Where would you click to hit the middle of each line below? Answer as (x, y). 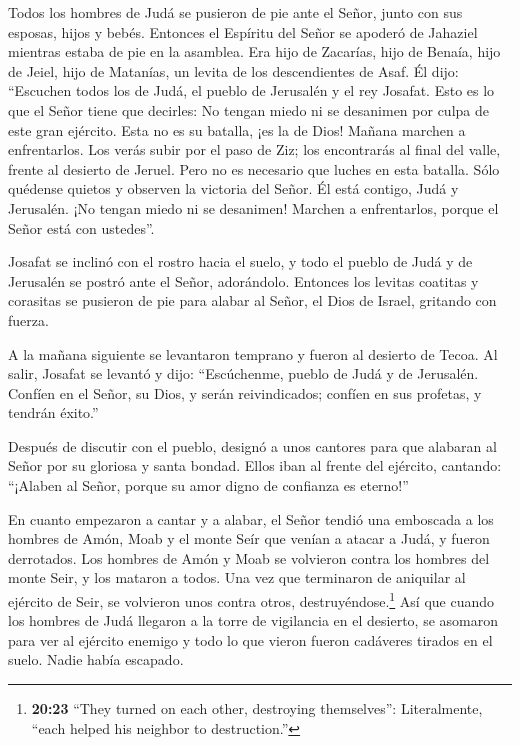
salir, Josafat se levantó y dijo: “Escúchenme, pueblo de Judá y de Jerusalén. (243, 373)
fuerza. (28, 319)
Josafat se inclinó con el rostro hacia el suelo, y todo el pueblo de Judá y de (240, 261)
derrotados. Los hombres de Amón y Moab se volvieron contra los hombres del (249, 557)
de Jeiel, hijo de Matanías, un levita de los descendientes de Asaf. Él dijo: (233, 70)
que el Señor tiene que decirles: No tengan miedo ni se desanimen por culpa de (248, 109)
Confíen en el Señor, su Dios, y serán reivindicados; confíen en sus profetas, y (245, 392)
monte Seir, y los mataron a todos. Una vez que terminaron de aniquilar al (237, 577)
